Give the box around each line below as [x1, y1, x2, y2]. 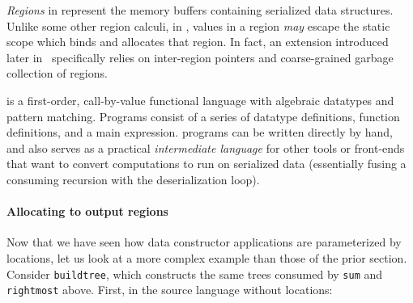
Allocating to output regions [6, 203, 168, 220]
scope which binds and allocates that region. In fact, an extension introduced [6, 33, 389, 50]
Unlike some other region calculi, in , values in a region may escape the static [6, 17, 390, 34]
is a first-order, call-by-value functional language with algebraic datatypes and [6, 91, 394, 108]
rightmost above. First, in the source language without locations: [6, 281, 333, 298]
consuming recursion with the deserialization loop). [6, 170, 260, 187]
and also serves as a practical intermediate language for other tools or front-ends [6, 139, 405, 156]
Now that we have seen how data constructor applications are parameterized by [6, 234, 402, 250]
